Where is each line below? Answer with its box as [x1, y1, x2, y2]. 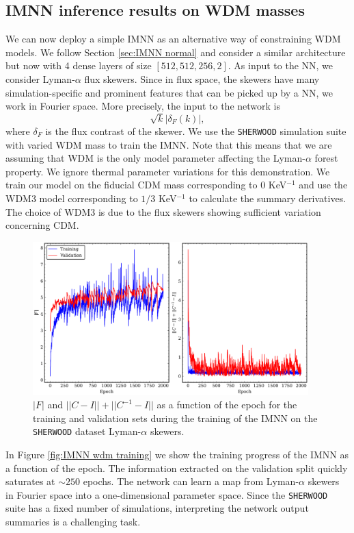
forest [314, 151, 338, 165]
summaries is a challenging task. [5, 515, 141, 529]
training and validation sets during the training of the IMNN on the [33, 410, 318, 425]
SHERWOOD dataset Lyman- [33, 424, 141, 438]
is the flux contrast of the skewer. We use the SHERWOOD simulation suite [45, 123, 346, 138]
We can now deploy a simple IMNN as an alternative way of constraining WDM [5, 32, 341, 46]
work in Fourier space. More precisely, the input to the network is [5, 99, 280, 113]
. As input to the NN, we [228, 58, 333, 73]
